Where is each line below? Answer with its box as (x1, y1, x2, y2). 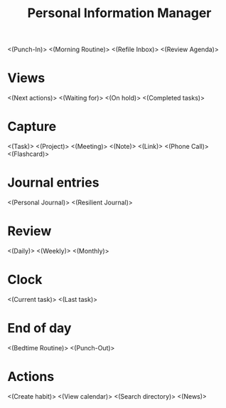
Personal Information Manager (27, 5, 212, 21)
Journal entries (7, 174, 99, 191)
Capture (7, 119, 57, 135)
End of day (7, 320, 72, 336)
